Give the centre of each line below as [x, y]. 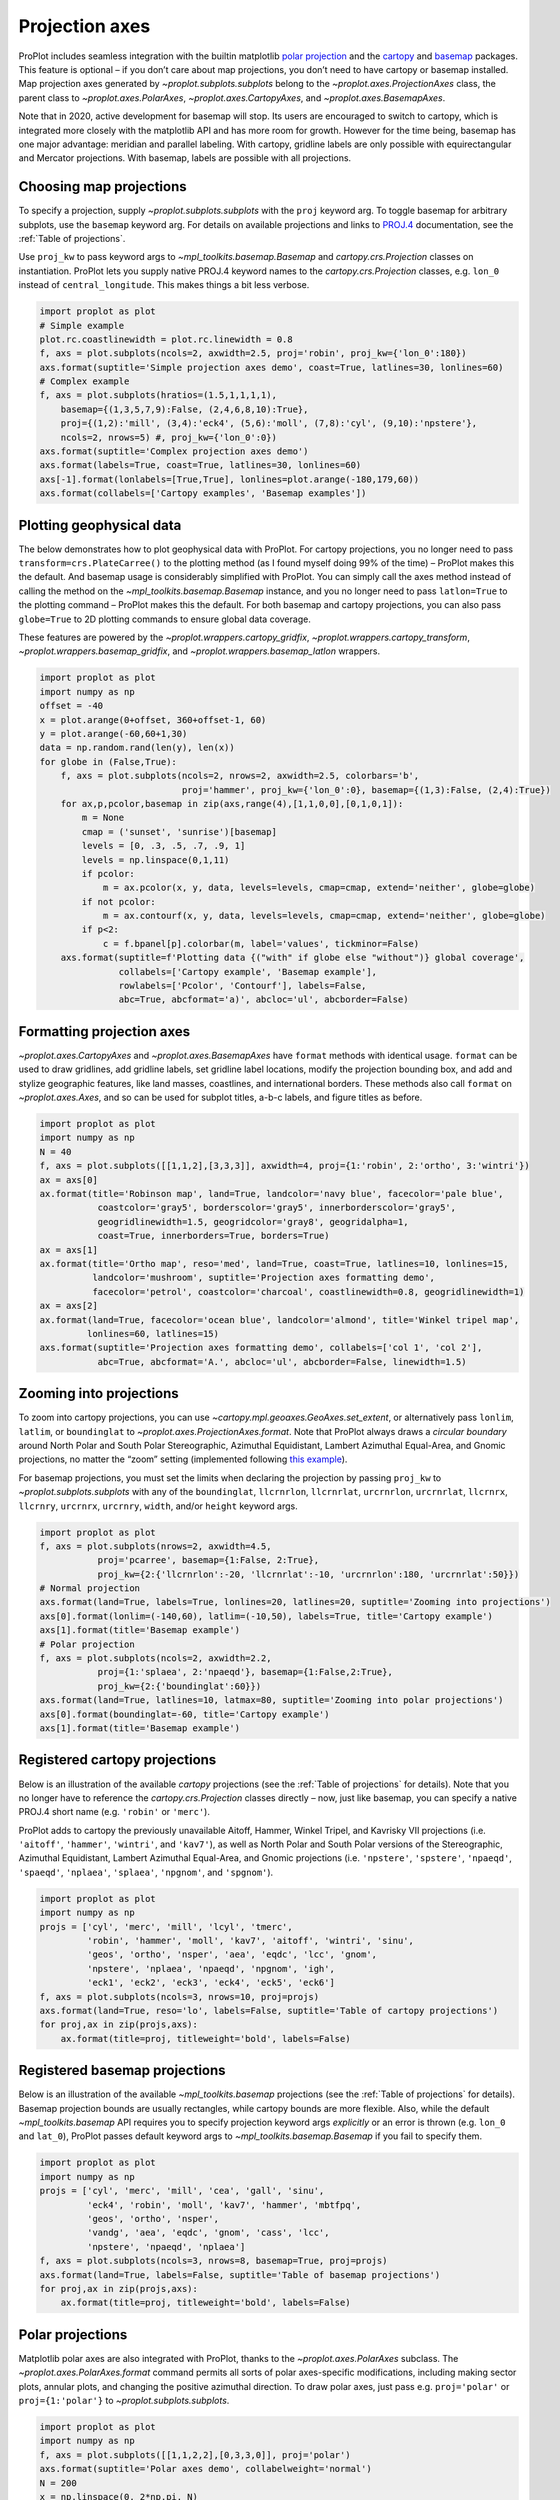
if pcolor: [108, 873]
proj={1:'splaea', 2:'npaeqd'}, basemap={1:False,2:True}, [245, 1672]
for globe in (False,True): [108, 761]
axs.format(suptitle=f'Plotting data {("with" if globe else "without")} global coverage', [292, 958]
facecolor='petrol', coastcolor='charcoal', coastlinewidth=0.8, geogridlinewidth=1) [308, 1291]
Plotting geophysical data [100, 525]
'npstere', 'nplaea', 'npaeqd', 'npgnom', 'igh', [210, 1968]
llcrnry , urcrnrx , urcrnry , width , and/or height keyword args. [158, 1506]
